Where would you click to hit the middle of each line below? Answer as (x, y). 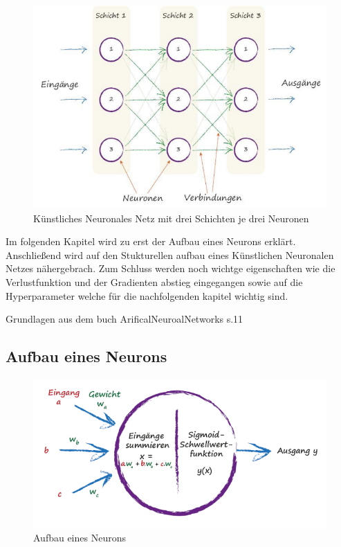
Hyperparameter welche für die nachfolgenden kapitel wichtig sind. (147, 295)
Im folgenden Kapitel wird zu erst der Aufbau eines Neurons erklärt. (151, 241)
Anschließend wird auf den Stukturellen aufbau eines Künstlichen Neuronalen (170, 254)
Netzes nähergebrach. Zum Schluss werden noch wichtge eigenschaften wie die (170, 268)
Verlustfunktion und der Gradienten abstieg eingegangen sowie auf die (154, 282)
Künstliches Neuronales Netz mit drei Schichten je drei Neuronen (171, 218)
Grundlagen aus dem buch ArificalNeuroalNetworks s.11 (125, 319)
